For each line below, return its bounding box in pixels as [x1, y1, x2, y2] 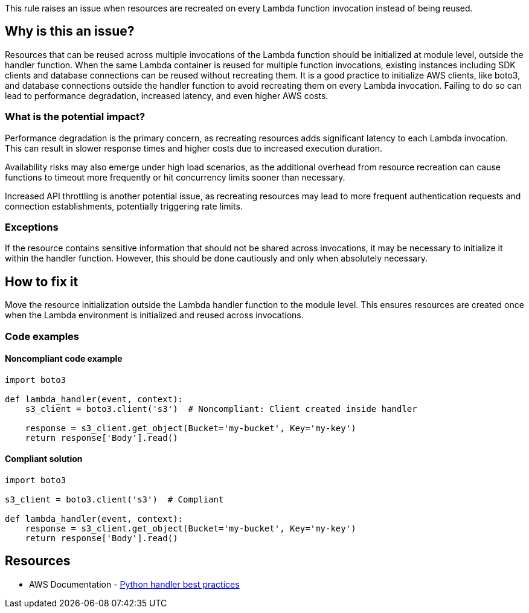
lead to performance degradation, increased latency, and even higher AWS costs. [5, 90, 329, 101]
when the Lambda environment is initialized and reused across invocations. [5, 310, 304, 321]
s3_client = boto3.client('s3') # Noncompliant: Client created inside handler [25, 403, 417, 414]
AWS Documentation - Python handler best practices [29, 579, 240, 589]
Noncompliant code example [5, 353, 123, 364]
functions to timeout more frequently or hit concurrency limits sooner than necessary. [5, 172, 345, 182]
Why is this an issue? [5, 24, 135, 39]
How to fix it [5, 274, 79, 289]
